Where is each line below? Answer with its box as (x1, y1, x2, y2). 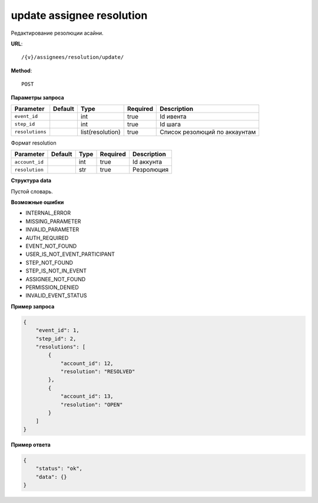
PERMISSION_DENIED (25, 284, 79, 291)
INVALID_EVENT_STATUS (25, 292, 88, 299)
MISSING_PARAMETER (25, 218, 81, 225)
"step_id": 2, (35, 335, 77, 342)
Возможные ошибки (11, 199, 64, 206)
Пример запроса (11, 303, 55, 310)
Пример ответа (11, 441, 51, 448)
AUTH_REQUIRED (25, 234, 69, 241)
